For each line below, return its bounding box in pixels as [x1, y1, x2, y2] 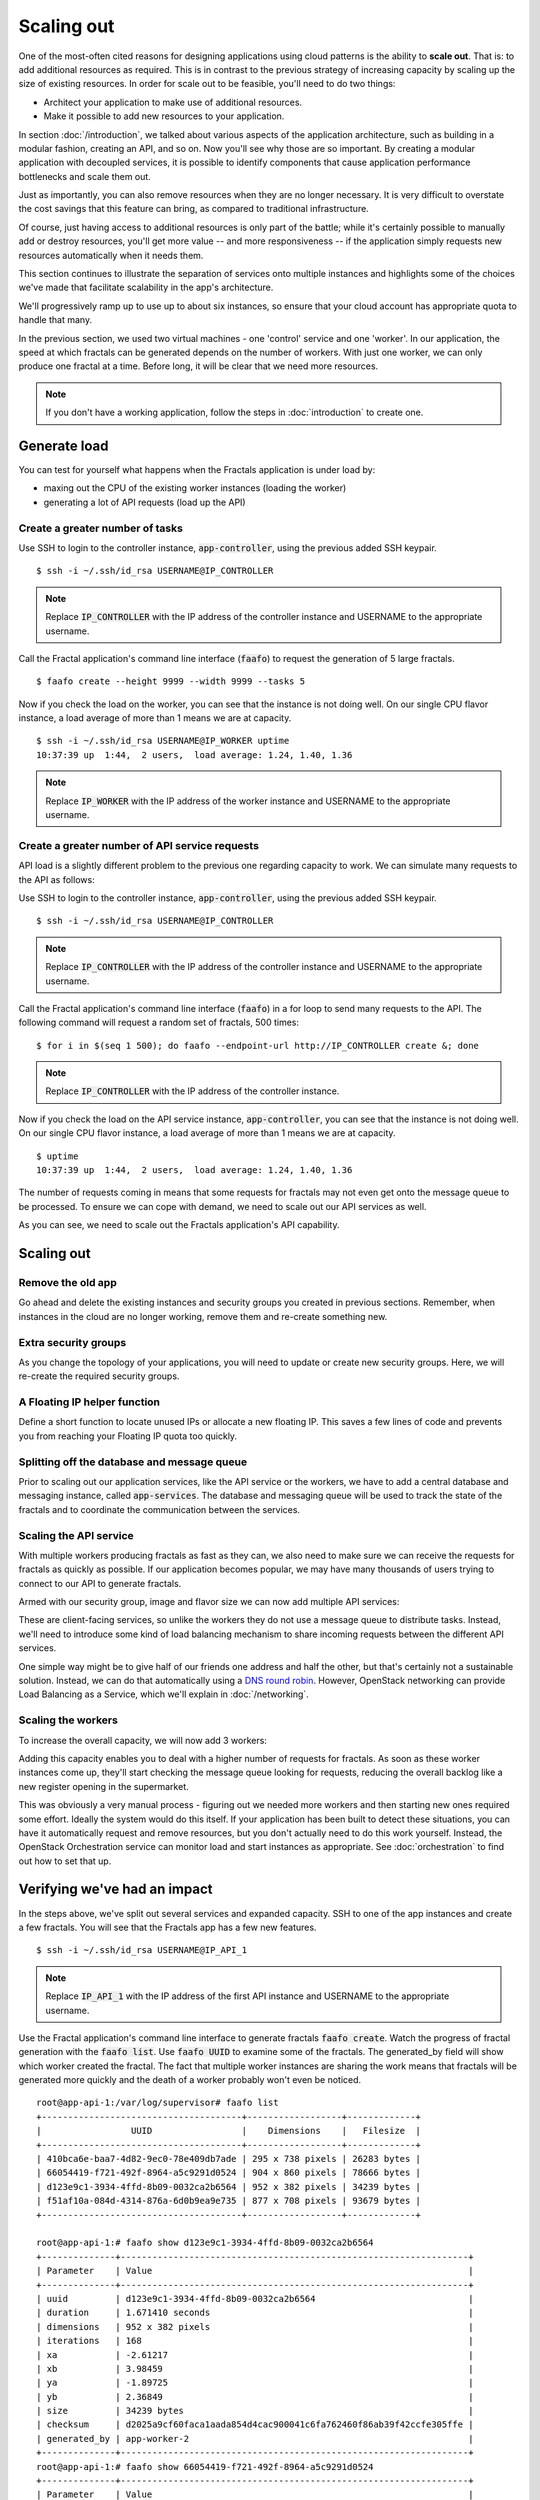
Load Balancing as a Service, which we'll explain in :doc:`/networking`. [18, 1688, 309, 1700]
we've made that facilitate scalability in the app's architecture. [18, 281, 274, 294]
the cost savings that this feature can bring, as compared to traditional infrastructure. [18, 203, 369, 215]
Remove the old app [18, 1276, 117, 1289]
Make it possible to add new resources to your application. [43, 110, 285, 122]
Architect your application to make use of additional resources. [43, 96, 303, 108]
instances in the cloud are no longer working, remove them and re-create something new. [18, 1310, 388, 1322]
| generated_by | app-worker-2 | [36, 2433, 474, 2444]
